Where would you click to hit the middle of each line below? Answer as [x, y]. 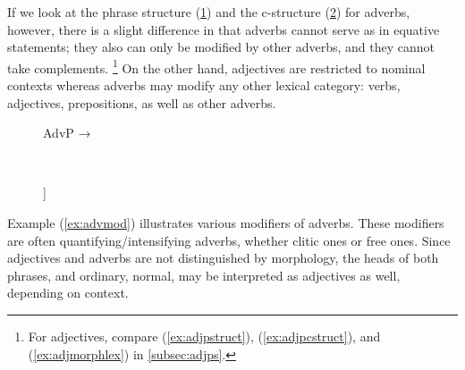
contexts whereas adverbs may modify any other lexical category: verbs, [204, 85]
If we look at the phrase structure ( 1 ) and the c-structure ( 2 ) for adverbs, [209, 12]
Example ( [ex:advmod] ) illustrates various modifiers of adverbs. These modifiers [226, 223]
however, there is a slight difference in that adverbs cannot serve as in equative [224, 29]
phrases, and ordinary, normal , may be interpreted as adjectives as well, [204, 275]
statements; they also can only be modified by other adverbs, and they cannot [221, 47]
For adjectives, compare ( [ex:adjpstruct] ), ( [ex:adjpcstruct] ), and [204, 336]
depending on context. [68, 293]
